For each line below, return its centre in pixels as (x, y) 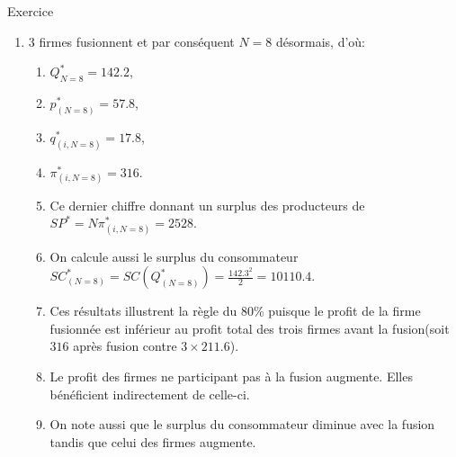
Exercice (31, 11)
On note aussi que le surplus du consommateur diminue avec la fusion (242, 424)
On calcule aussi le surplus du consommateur (174, 256)
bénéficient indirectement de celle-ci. (150, 394)
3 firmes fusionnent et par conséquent (131, 41)
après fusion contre (125, 346)
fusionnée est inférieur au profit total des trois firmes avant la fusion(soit (250, 328)
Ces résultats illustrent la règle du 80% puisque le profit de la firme (235, 311)
